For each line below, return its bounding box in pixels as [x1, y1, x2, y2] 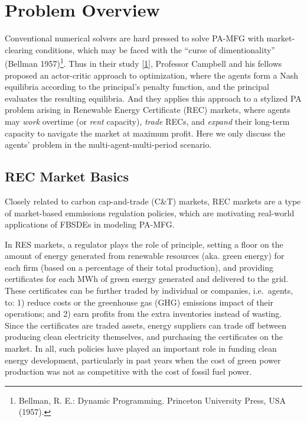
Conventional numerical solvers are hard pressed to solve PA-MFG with [5, 32, 264, 44]
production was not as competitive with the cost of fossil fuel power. [5, 365, 252, 378]
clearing [5, 43, 33, 56]
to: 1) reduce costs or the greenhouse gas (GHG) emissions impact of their [5, 296, 274, 308]
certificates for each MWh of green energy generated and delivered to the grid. [5, 272, 289, 285]
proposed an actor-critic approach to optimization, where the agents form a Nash [5, 69, 299, 81]
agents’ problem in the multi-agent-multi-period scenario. [5, 138, 212, 151]
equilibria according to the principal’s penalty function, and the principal [5, 80, 269, 93]
